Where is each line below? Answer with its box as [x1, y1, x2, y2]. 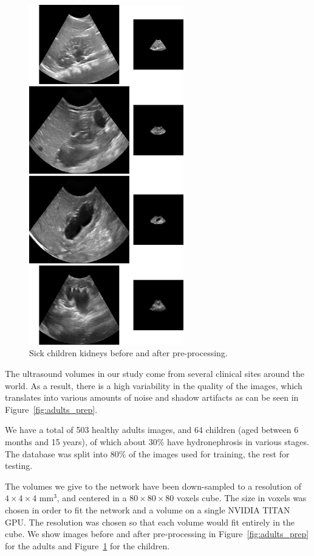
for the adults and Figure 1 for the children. [5, 539, 170, 552]
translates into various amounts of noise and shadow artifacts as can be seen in [5, 391, 299, 404]
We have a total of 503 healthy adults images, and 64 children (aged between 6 [5, 423, 299, 436]
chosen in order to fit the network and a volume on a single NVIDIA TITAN [5, 503, 290, 516]
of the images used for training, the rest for [128, 447, 290, 460]
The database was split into [5, 447, 108, 460]
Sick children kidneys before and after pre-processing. [29, 347, 228, 359]
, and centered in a [56, 491, 127, 504]
